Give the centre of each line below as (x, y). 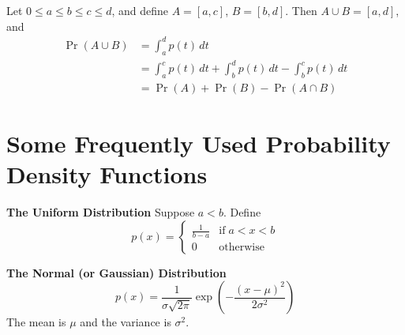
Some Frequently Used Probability (199, 143)
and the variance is (126, 322)
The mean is (36, 322)
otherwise (242, 247)
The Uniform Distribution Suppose (101, 212)
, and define (140, 10)
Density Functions (107, 174)
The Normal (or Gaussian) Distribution (116, 272)
